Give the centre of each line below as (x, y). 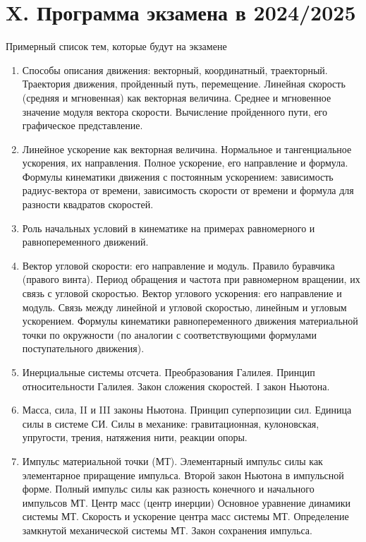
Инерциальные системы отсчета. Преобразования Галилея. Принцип (169, 372)
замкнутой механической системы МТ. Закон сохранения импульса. (167, 530)
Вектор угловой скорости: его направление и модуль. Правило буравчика (178, 265)
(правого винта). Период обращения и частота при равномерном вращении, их (191, 279)
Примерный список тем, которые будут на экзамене (116, 46)
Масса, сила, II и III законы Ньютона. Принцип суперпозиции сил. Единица (187, 410)
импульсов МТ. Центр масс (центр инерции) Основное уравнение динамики (186, 502)
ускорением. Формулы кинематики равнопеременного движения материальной (190, 321)
